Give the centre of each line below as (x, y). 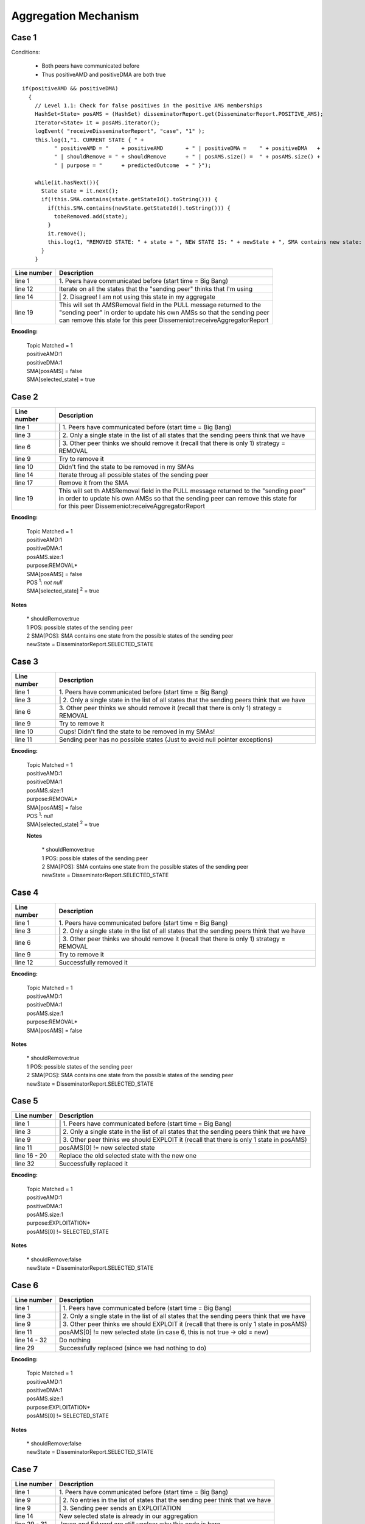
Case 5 (25, 1101)
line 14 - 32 (31, 1340)
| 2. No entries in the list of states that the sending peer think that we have (165, 1500)
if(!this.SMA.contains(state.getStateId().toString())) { (130, 199)
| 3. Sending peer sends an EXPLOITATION (120, 1508)
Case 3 (25, 662)
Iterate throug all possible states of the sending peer (134, 475)
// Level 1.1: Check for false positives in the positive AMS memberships (148, 106)
